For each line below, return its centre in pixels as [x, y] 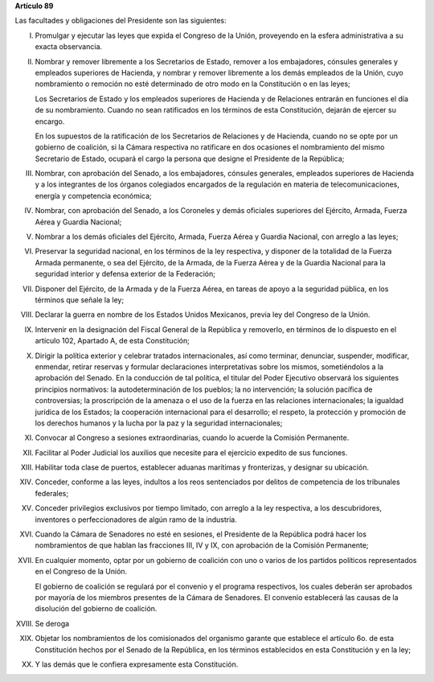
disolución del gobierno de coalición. [96, 609]
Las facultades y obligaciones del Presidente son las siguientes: [121, 21]
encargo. [50, 121]
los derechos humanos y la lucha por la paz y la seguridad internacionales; [159, 423]
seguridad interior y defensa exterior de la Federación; [125, 274]
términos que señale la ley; [80, 300]
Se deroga [52, 623]
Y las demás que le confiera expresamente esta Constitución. [137, 664]
